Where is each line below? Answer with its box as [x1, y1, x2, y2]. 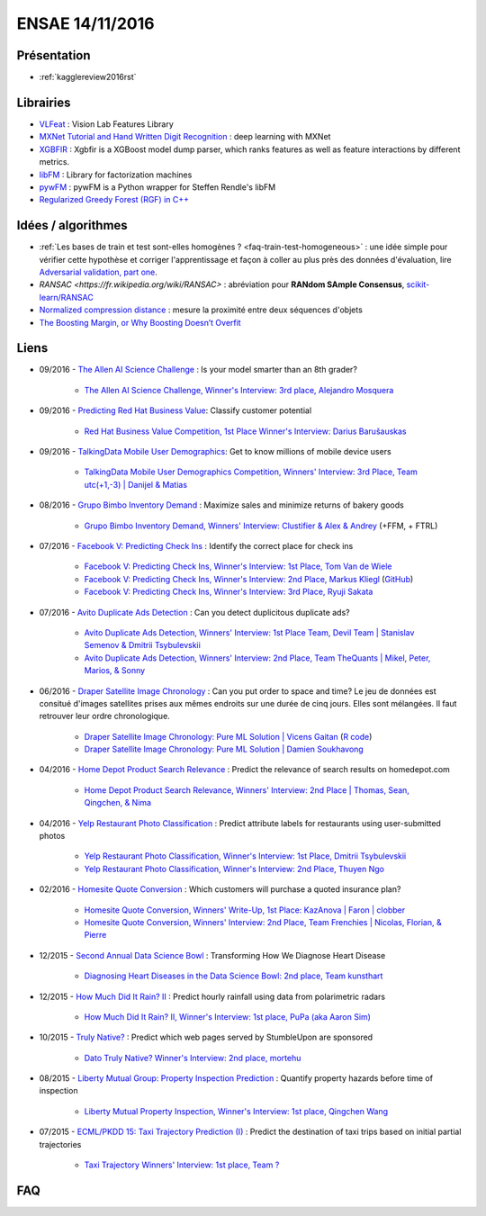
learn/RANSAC [39, 292, 94, 302]
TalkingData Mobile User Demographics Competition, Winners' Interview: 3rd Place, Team [84, 466, 418, 477]
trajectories [39, 1139, 82, 1149]
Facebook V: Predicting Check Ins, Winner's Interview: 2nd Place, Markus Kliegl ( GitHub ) [84, 573, 414, 584]
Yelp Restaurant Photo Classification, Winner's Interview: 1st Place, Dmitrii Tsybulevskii [84, 851, 407, 861]
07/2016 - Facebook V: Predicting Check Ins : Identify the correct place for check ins [39, 540, 354, 551]
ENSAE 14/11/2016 [16, 14, 155, 33]
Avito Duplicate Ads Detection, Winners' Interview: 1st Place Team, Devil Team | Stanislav [84, 626, 415, 638]
